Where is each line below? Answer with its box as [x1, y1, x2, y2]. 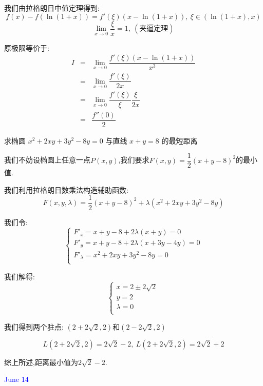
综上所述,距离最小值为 [4, 356, 78, 367]
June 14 [4, 374, 29, 384]
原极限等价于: [4, 42, 49, 53]
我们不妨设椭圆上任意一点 [4, 154, 90, 165]
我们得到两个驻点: [4, 321, 64, 332]
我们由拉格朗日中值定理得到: [4, 3, 100, 13]
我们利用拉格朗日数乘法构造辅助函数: [4, 184, 128, 195]
